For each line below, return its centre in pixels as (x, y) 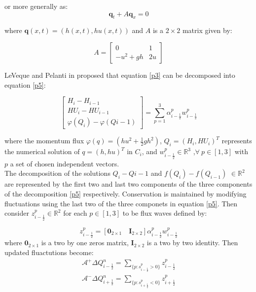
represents (237, 141)
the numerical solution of (42, 151)
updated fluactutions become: (49, 252)
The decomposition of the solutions (57, 173)
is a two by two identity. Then (192, 243)
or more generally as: (36, 6)
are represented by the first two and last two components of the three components (128, 184)
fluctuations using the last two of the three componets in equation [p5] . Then (121, 203)
